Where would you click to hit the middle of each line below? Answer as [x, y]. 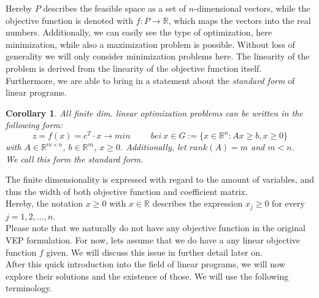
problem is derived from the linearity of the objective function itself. [134, 68]
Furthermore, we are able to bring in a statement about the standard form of [150, 80]
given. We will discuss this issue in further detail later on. [154, 252]
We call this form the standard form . [75, 159]
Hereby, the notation [44, 203]
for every [288, 203]
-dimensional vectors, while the [252, 8]
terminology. [29, 288]
